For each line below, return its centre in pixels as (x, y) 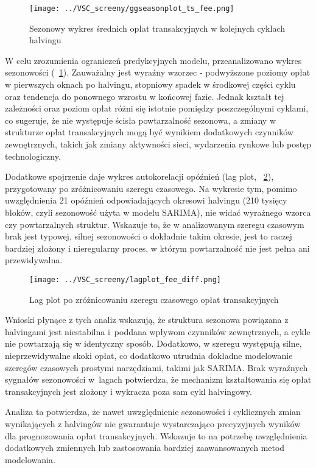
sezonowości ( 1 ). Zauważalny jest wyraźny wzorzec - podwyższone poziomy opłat (158, 72)
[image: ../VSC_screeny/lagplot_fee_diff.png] (125, 279)
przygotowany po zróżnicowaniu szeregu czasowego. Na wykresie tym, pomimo (151, 188)
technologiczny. (33, 156)
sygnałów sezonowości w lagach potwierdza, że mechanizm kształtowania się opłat (158, 379)
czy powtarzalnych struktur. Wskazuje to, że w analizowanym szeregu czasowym (155, 224)
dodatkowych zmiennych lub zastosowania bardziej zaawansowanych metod (145, 448)
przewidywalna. (34, 260)
